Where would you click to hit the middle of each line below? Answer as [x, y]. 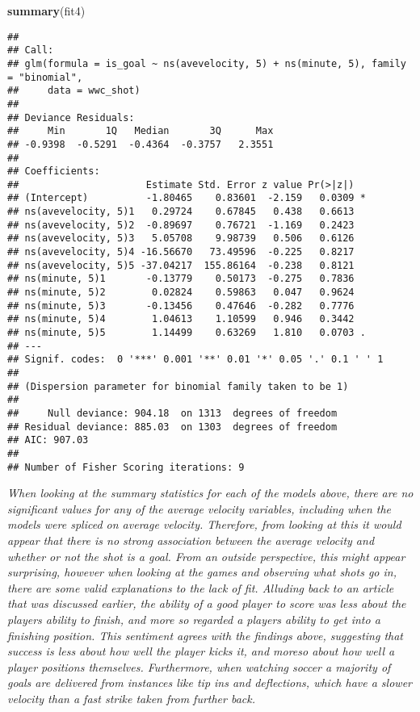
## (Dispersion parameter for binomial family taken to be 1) [178, 386]
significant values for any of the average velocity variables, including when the [199, 508]
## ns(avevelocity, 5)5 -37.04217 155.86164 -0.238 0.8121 [181, 265]
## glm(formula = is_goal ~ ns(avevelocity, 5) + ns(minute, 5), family [207, 63]
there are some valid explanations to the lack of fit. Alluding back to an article [201, 587]
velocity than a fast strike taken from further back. [132, 698]
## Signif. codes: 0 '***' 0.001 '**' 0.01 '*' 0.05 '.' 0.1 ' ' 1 [195, 360]
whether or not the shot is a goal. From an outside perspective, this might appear [206, 556]
